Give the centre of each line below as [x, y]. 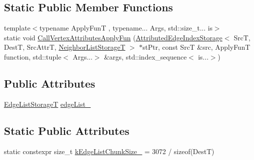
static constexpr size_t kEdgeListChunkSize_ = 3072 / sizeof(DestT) [109, 151]
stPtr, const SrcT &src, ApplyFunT [196, 47]
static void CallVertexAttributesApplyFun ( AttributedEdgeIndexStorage [113, 37]
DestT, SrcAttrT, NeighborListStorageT [65, 47]
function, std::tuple [33, 56]
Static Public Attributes [67, 130]
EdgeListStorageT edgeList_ [48, 104]
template [17, 28]
